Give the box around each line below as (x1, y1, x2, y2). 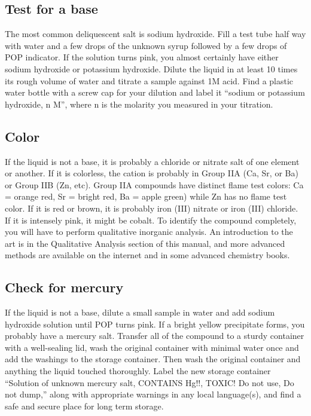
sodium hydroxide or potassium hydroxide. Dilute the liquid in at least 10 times (5, 62, 298, 75)
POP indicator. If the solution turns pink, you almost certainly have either (5, 51, 279, 63)
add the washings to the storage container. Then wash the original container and (5, 353, 301, 365)
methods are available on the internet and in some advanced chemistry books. (5, 249, 290, 261)
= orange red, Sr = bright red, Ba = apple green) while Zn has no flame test (5, 190, 287, 203)
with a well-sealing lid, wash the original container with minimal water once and (5, 341, 299, 353)
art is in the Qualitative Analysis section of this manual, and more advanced (5, 237, 285, 249)
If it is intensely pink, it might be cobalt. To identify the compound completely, (5, 213, 297, 226)
